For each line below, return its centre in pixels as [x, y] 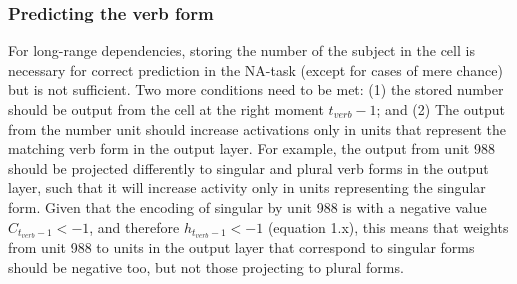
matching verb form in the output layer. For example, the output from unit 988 [251, 148]
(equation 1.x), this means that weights [388, 226]
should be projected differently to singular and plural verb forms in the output [248, 167]
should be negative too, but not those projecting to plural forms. [206, 267]
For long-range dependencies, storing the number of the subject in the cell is [241, 50]
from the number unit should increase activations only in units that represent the [257, 128]
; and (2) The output [440, 109]
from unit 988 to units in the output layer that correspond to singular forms [241, 247]
